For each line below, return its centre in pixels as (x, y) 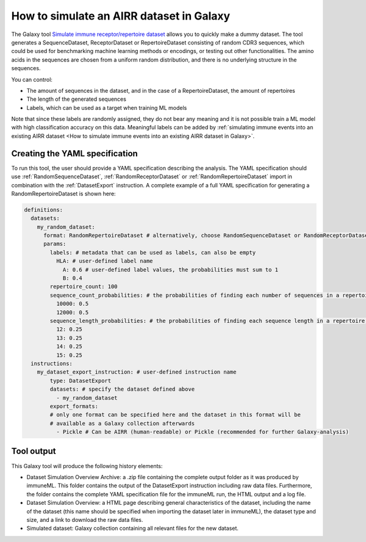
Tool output (34, 451)
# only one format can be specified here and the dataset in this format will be (175, 415)
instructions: (52, 363)
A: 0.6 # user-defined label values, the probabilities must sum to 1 (170, 269)
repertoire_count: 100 (84, 287)
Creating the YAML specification (75, 154)
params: (55, 244)
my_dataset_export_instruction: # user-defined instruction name (137, 372)
